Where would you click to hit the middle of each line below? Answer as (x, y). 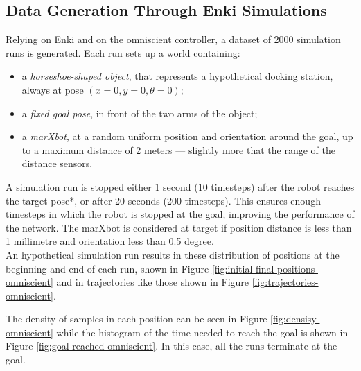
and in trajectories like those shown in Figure (153, 282)
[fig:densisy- (295, 319)
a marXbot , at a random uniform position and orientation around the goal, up (187, 136)
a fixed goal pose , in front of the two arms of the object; (140, 113)
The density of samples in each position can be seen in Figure (137, 319)
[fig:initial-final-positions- (265, 268)
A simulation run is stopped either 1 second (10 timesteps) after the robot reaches (180, 186)
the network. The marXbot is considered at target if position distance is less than (179, 227)
